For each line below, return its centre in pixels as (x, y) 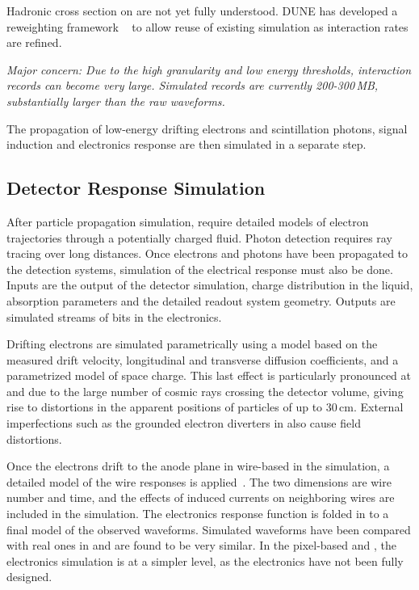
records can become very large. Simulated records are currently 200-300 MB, (193, 85)
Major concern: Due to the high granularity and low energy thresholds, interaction (209, 69)
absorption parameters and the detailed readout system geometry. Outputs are (201, 300)
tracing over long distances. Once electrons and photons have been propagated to (207, 253)
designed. (29, 577)
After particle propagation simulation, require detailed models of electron (188, 221)
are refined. (34, 42)
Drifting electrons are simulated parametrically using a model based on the (192, 344)
